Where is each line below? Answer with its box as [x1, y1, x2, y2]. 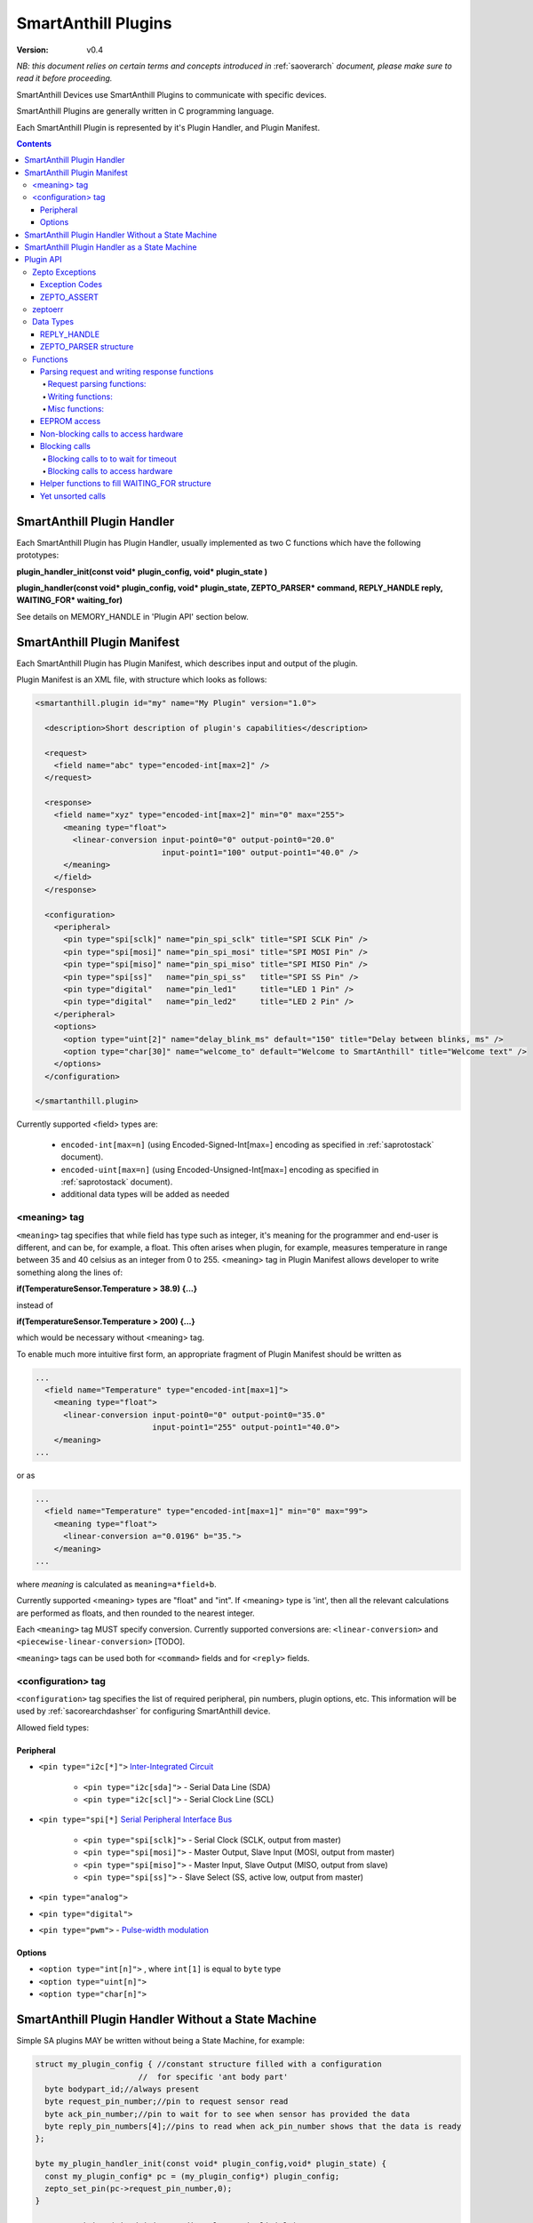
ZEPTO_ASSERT [40, 292, 99, 302]
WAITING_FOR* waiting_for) [16, 595, 123, 606]
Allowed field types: [16, 1721, 89, 1733]
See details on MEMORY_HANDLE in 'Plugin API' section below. [16, 611, 249, 622]
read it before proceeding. [16, 73, 113, 84]
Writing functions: [47, 391, 113, 402]
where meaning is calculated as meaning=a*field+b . [16, 1578, 217, 1589]
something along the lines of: [16, 1267, 123, 1278]
